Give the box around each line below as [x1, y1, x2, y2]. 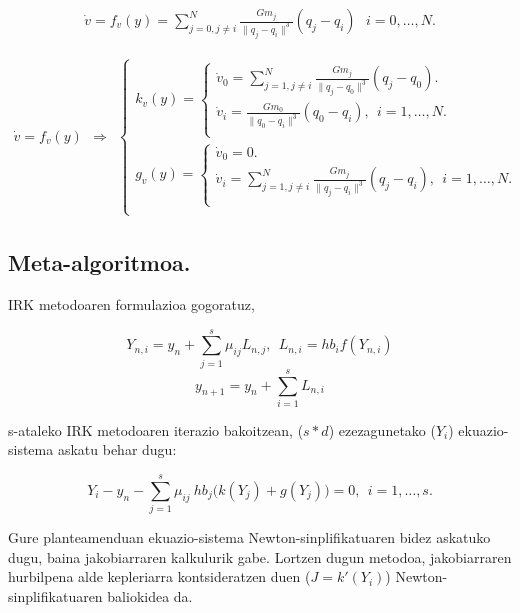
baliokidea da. [107, 585, 193, 606]
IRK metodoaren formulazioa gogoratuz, [8, 294, 255, 315]
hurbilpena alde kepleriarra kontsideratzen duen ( [8, 566, 311, 587]
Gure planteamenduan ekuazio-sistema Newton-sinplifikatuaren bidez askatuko [8, 527, 491, 548]
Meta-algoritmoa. [8, 247, 191, 278]
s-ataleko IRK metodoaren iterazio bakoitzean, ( [8, 419, 304, 440]
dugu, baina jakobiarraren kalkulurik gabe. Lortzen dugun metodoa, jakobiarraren [8, 546, 512, 567]
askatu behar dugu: [57, 439, 177, 460]
